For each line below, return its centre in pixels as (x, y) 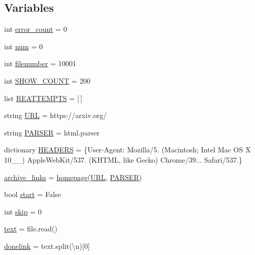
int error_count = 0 (36, 29)
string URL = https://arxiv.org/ (56, 115)
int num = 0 (24, 46)
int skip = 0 (23, 211)
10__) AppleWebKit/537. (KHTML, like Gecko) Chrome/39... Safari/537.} (123, 159)
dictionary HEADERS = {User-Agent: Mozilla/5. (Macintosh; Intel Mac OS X (128, 150)
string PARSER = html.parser (52, 132)
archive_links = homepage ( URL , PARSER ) (73, 177)
